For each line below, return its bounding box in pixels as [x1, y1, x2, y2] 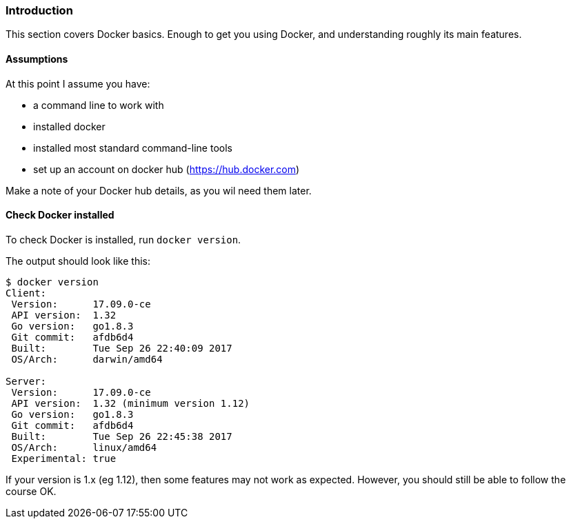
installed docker [33, 120, 106, 132]
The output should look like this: [6, 254, 150, 267]
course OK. [6, 485, 57, 497]
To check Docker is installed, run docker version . [6, 233, 241, 245]
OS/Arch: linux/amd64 [11, 441, 157, 453]
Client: [6, 287, 47, 299]
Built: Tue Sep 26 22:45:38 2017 [11, 430, 232, 442]
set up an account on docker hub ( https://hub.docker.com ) [33, 163, 300, 175]
